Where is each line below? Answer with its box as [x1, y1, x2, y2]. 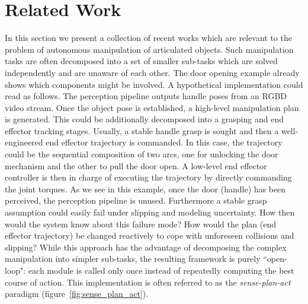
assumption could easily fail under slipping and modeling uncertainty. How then [5, 206, 295, 218]
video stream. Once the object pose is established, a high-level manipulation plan [5, 101, 299, 113]
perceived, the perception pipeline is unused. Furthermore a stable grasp [5, 194, 267, 207]
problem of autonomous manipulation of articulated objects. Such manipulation [5, 43, 294, 55]
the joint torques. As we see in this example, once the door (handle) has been [5, 182, 286, 195]
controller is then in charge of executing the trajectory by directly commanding [5, 171, 292, 183]
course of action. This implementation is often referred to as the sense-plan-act [5, 275, 291, 288]
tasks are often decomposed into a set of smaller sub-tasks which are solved [5, 55, 278, 67]
